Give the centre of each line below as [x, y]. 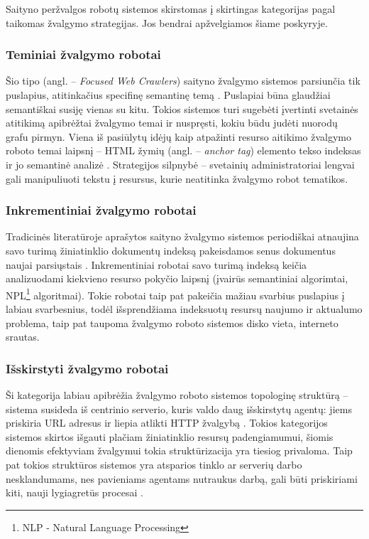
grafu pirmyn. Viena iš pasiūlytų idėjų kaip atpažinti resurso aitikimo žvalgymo [179, 136]
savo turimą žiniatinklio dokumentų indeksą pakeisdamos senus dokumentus [171, 250]
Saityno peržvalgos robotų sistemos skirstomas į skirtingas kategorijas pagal [171, 9]
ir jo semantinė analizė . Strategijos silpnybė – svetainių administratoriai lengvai [180, 164]
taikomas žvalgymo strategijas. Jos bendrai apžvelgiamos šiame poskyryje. [167, 22]
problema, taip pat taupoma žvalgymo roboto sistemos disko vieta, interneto [172, 322]
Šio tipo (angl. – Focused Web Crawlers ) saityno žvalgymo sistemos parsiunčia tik [183, 81]
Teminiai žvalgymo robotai [83, 54]
